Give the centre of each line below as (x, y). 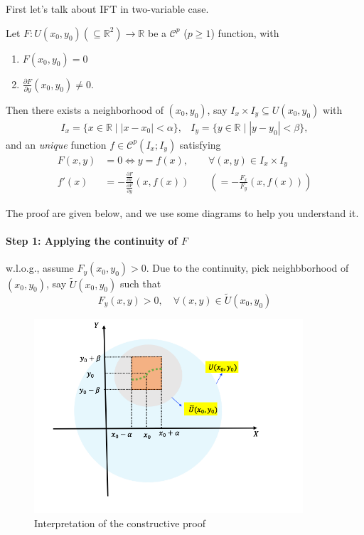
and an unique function (56, 144)
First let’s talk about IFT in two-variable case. (107, 9)
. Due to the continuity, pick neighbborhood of (247, 268)
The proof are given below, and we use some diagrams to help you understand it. (182, 213)
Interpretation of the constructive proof (120, 523)
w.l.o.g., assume (40, 268)
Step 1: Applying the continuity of (92, 241)
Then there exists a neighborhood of (85, 109)
